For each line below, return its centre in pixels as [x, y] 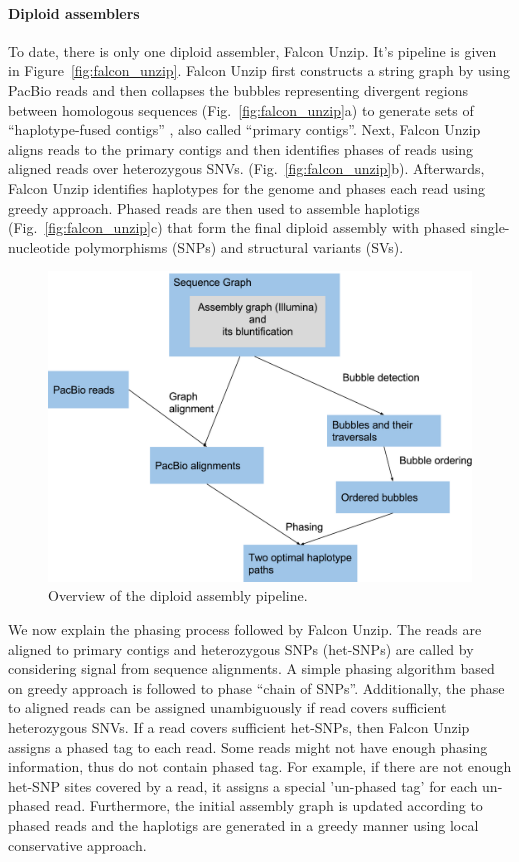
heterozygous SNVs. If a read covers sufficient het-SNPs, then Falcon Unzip [239, 727]
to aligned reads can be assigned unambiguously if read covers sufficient [227, 707]
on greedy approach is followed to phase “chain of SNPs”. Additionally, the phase [256, 687]
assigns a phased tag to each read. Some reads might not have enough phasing [248, 746]
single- [490, 227]
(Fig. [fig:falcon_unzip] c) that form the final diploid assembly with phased [237, 227]
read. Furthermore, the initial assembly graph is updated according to [268, 805]
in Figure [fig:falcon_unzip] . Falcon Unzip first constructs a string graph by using [259, 70]
